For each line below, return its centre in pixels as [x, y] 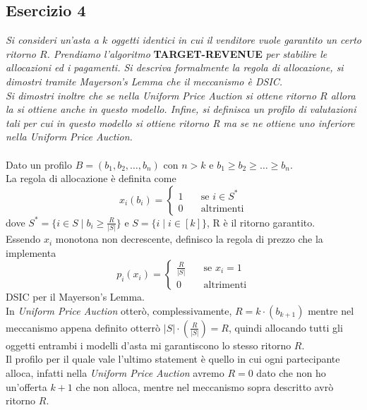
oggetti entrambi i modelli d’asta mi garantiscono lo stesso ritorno [149, 345]
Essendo [23, 239]
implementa [31, 252]
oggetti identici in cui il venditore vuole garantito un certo [236, 40]
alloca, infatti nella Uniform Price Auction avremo [115, 373]
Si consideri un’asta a [52, 40]
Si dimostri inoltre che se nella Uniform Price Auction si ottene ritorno [161, 95]
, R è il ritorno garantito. [261, 222]
